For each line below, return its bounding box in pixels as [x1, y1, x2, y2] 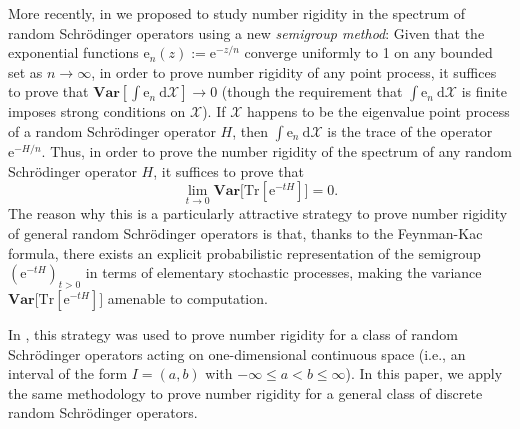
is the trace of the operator [327, 120, 493, 141]
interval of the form [8, 363, 128, 384]
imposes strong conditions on [8, 101, 186, 122]
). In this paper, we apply [345, 363, 503, 384]
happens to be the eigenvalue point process [247, 101, 510, 122]
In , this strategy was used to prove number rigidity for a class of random [8, 323, 458, 344]
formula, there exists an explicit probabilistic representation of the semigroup [8, 242, 481, 263]
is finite [461, 81, 507, 102]
